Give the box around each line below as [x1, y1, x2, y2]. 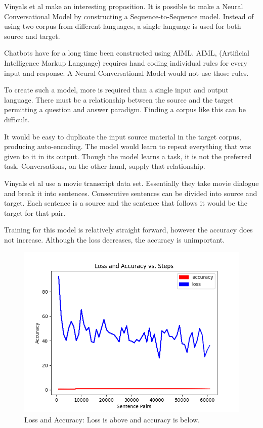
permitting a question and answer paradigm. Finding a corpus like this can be [4, 104, 246, 115]
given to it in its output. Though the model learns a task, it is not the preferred [4, 151, 252, 161]
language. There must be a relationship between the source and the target [4, 94, 234, 105]
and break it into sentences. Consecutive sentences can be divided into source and [4, 187, 257, 198]
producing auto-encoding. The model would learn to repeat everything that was [4, 141, 251, 152]
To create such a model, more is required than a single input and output [4, 84, 229, 95]
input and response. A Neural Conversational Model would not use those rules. [4, 67, 249, 78]
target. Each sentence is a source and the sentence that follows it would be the [4, 198, 247, 208]
